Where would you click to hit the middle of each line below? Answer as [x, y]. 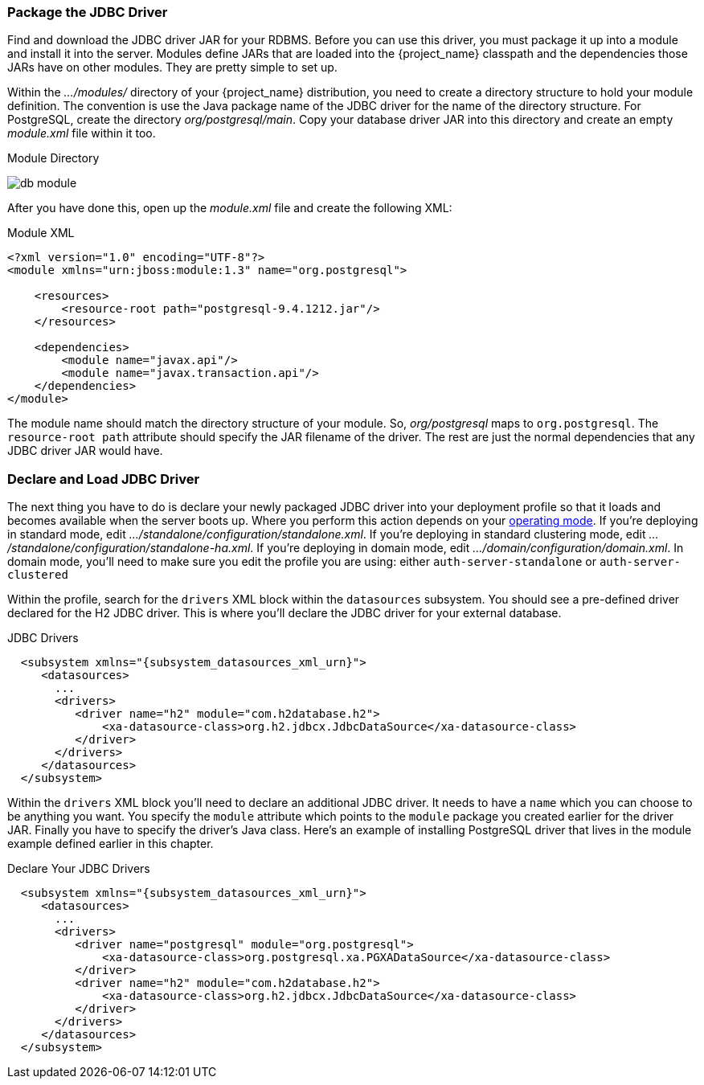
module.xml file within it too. [82, 133]
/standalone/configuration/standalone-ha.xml [129, 548]
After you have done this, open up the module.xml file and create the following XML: [230, 208]
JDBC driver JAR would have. [85, 451]
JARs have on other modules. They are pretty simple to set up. [172, 68]
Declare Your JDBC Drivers [79, 869]
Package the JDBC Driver [88, 12]
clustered [38, 575]
